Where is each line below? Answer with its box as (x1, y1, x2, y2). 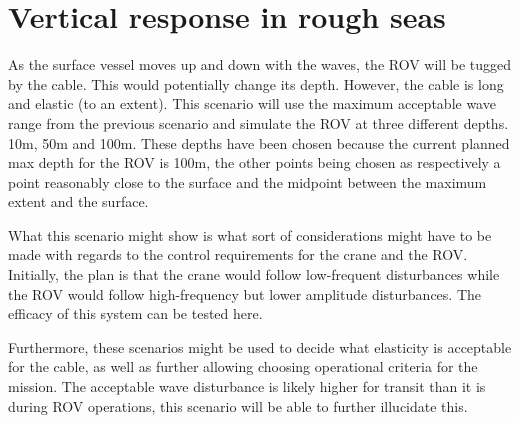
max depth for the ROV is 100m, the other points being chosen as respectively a (8, 152, 501, 173)
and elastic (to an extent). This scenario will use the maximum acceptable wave (8, 93, 496, 114)
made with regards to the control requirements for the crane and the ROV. (8, 244, 468, 265)
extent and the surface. (8, 191, 149, 212)
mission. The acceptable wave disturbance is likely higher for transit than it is (8, 376, 486, 397)
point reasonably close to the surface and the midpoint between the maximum (8, 171, 487, 192)
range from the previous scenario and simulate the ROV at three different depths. (8, 112, 509, 133)
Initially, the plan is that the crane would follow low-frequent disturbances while (8, 264, 500, 285)
